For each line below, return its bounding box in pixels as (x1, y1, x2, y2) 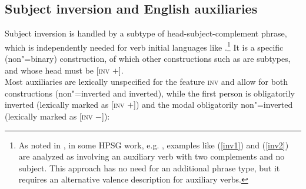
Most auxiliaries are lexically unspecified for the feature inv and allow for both (5, 75, 288, 88)
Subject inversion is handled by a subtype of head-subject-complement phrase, (5, 27, 287, 39)
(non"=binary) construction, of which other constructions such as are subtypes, (5, 52, 291, 65)
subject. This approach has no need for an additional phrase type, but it (18, 161, 280, 174)
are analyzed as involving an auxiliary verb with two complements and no (18, 150, 285, 163)
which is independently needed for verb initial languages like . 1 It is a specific (5, 39, 284, 53)
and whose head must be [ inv (5, 64, 110, 76)
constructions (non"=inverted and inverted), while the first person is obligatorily (5, 87, 295, 99)
